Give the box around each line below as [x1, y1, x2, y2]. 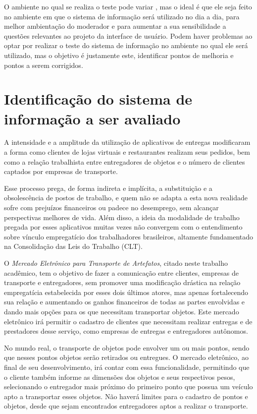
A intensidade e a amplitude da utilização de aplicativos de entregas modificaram [4, 137, 251, 147]
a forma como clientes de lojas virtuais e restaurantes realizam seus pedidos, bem [4, 147, 250, 157]
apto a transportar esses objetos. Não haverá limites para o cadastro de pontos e [4, 391, 248, 401]
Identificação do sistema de [4, 89, 193, 109]
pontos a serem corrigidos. [4, 59, 83, 70]
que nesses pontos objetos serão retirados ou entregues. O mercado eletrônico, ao [4, 352, 249, 362]
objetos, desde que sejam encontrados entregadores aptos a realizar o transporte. [4, 401, 248, 411]
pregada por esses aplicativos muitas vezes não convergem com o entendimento [4, 222, 243, 232]
